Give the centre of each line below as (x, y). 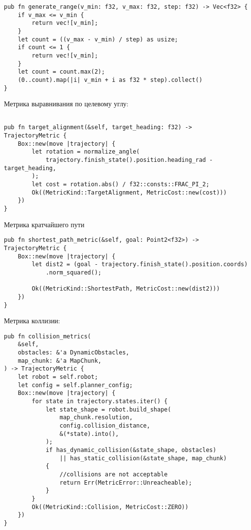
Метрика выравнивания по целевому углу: (66, 104)
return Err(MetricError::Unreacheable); (126, 482)
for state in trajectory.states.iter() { (100, 402)
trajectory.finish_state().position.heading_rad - (129, 160)
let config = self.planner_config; (75, 385)
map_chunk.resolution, (96, 418)
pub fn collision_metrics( (47, 336)
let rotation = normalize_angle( (86, 152)
